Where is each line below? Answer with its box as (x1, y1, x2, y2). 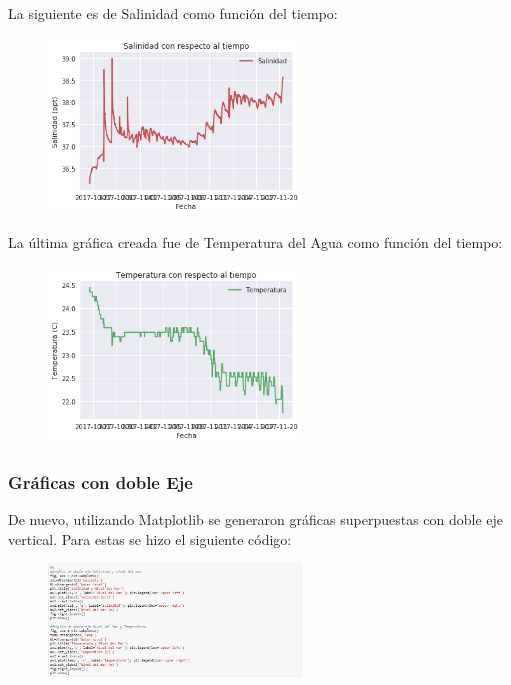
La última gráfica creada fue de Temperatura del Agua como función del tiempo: (8, 231, 503, 252)
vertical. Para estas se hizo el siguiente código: (8, 528, 292, 549)
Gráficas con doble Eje (8, 469, 193, 494)
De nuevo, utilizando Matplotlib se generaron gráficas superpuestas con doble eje (8, 509, 504, 530)
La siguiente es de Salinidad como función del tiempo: (8, 3, 338, 23)
